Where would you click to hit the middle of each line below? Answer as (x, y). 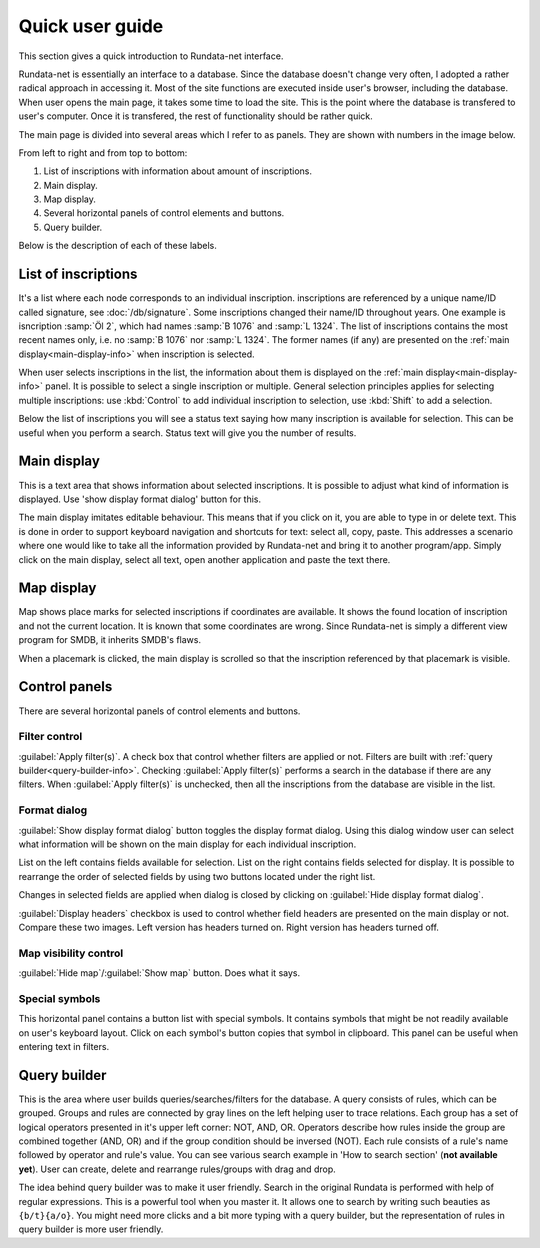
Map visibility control (71, 953)
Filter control (50, 737)
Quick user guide (91, 26)
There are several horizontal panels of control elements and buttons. (159, 711)
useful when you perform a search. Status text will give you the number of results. (187, 432)
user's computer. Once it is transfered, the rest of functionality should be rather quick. (196, 116)
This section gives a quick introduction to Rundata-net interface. (151, 56)
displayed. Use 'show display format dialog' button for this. (140, 499)
